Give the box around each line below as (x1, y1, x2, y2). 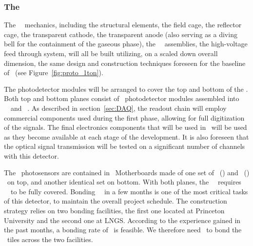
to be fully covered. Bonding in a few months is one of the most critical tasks (10, 186, 248, 196)
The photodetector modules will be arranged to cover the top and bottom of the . (4, 83, 248, 94)
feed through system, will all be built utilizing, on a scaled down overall (4, 48, 218, 58)
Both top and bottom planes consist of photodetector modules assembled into (4, 93, 239, 103)
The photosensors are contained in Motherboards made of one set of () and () (4, 167, 250, 177)
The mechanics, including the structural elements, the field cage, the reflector (4, 20, 242, 30)
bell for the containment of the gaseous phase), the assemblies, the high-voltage (4, 39, 248, 49)
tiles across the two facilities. (7, 234, 93, 244)
